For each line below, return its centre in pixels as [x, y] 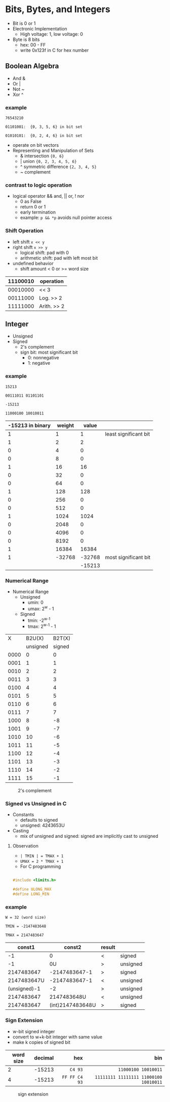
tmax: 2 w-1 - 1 [42, 626]
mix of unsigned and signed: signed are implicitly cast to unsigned [89, 836]
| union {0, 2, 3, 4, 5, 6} [48, 161]
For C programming [40, 867]
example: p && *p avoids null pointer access [66, 218]
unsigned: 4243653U [42, 825]
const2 [73, 947]
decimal [44, 1057]
